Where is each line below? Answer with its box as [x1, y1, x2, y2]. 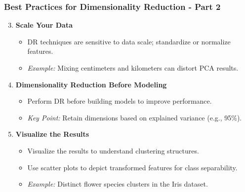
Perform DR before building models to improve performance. [27, 96, 212, 106]
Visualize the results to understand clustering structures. [27, 145, 199, 155]
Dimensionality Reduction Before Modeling [15, 79, 167, 89]
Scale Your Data [15, 20, 73, 30]
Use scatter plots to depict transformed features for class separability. [27, 162, 238, 172]
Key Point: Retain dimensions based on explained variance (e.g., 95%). [27, 112, 242, 122]
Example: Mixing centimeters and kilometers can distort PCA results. [27, 63, 239, 73]
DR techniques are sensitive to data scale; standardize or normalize [27, 36, 231, 46]
